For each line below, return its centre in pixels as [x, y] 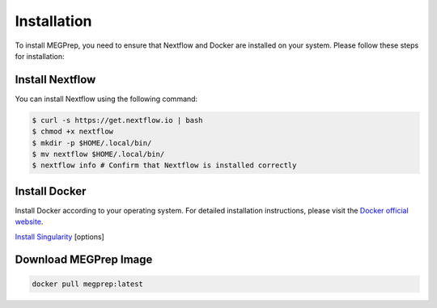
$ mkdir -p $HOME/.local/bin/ [92, 143]
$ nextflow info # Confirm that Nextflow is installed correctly [164, 165]
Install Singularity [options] [59, 236]
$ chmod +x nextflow [72, 132]
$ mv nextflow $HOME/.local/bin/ [98, 154]
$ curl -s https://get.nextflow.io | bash [117, 120]
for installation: [40, 56]
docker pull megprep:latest [87, 284]
